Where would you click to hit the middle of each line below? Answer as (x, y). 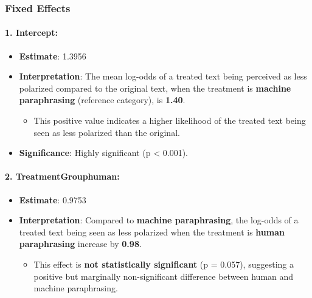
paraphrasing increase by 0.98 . (80, 244)
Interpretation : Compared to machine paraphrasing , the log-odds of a (159, 220)
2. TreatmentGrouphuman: (62, 176)
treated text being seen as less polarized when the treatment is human (152, 232)
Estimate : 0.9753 (53, 199)
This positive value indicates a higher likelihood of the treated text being (170, 120)
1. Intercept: (31, 32)
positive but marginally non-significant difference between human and (164, 276)
